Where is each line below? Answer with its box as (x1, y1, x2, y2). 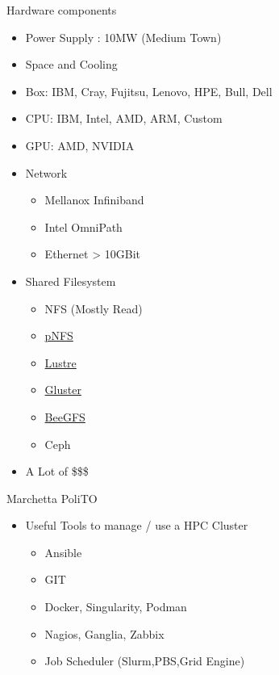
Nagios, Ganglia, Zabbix (44, 625, 164, 642)
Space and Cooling (25, 56, 118, 73)
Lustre (44, 354, 77, 371)
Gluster (44, 381, 81, 398)
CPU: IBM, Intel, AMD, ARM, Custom (25, 110, 223, 127)
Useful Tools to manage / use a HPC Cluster (25, 517, 248, 534)
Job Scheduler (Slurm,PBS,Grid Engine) (44, 652, 245, 669)
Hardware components (6, 2, 117, 18)
